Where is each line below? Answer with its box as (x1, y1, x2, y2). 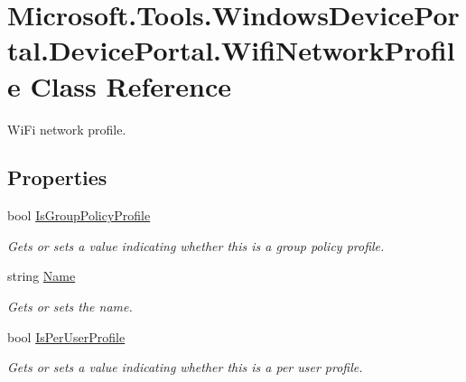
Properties (7, 163, 107, 191)
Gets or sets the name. (7, 297, 133, 316)
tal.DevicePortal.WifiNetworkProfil (7, 32, 455, 69)
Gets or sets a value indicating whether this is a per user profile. (7, 358, 363, 377)
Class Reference (30, 67, 231, 104)
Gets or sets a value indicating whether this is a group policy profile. (7, 236, 385, 255)
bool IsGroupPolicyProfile (7, 206, 151, 225)
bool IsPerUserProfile (7, 327, 126, 346)
